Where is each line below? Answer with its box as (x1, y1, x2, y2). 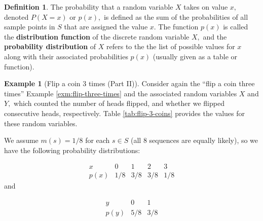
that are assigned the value (64, 21, 148, 32)
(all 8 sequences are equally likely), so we (130, 135, 258, 145)
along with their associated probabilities (4, 51, 128, 61)
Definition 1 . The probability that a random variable (4, 2, 173, 12)
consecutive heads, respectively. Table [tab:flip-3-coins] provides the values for (4, 107, 245, 118)
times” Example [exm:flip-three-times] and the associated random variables (4, 88, 237, 98)
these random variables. (4, 118, 78, 128)
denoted (4, 11, 29, 22)
